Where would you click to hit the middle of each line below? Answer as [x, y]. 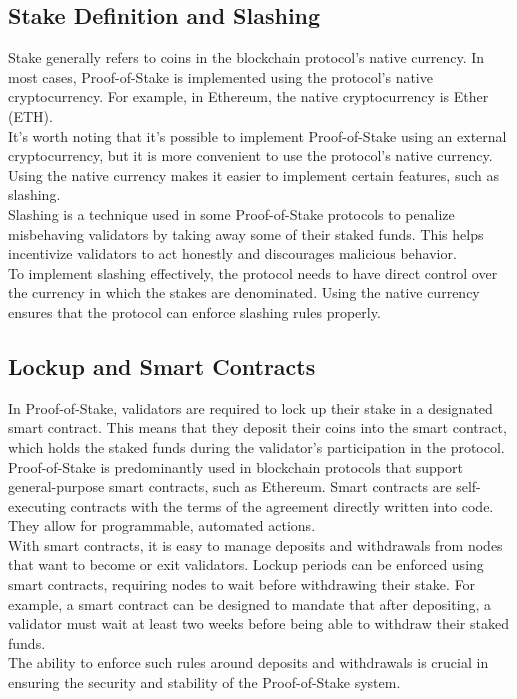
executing [37, 505]
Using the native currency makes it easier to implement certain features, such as [253, 174]
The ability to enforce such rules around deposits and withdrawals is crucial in [248, 662]
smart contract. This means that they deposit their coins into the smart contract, [257, 427]
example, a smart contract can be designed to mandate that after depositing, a [249, 603]
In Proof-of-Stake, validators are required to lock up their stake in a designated [250, 407]
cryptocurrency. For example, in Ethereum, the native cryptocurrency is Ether [248, 96]
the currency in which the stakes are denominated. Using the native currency [244, 292]
